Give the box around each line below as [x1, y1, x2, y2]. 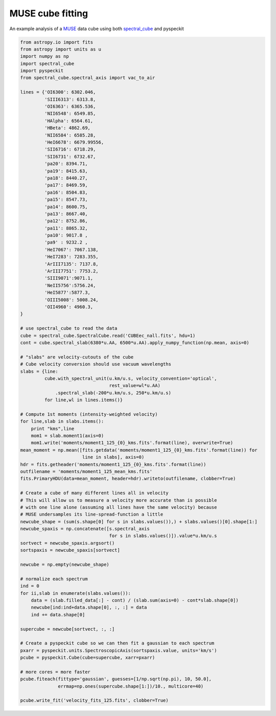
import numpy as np [20, 54, 69, 59]
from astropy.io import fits [20, 39, 94, 45]
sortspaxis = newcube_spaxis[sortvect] [20, 547, 120, 553]
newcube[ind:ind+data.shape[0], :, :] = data [31, 605, 147, 611]
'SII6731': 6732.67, [44, 153, 96, 160]
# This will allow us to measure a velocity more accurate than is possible [20, 497, 217, 503]
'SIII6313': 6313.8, [44, 96, 96, 102]
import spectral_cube [20, 60, 75, 66]
